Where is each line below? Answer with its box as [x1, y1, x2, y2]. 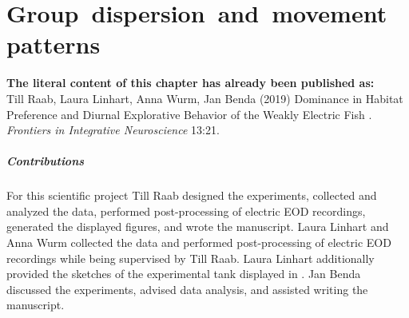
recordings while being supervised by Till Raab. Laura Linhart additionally [6, 249, 375, 266]
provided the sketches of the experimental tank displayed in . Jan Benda [6, 265, 361, 282]
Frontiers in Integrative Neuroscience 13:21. [6, 121, 220, 138]
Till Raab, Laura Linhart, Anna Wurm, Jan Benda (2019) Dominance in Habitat [6, 89, 403, 106]
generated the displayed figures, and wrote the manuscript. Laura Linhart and [6, 218, 389, 235]
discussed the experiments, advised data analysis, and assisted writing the [6, 280, 368, 297]
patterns [6, 28, 101, 61]
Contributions [6, 153, 85, 169]
